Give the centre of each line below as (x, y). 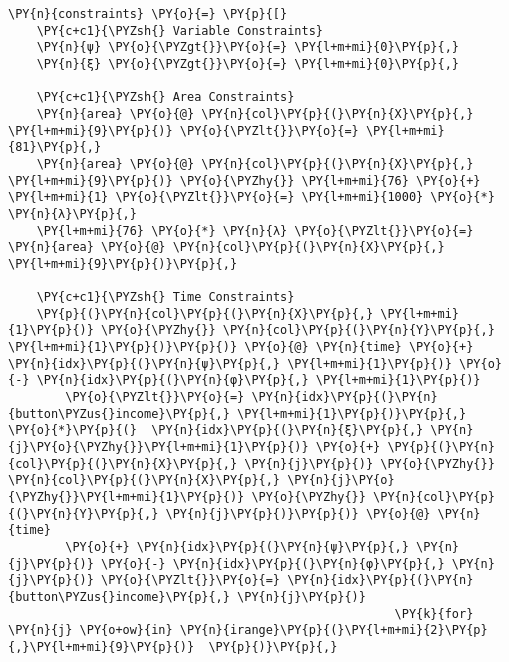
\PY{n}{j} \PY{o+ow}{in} (90, 630)
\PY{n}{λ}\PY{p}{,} (72, 213)
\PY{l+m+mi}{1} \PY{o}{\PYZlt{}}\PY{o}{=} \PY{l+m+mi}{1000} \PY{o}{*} (251, 197)
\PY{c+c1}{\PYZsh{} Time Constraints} (165, 297)
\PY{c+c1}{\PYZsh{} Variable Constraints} (179, 30)
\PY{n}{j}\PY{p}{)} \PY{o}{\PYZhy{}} (369, 463)
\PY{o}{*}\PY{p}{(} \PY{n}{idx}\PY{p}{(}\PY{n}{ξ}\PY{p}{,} (216, 430)
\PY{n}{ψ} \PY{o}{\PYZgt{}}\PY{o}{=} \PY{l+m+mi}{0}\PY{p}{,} (248, 47)
